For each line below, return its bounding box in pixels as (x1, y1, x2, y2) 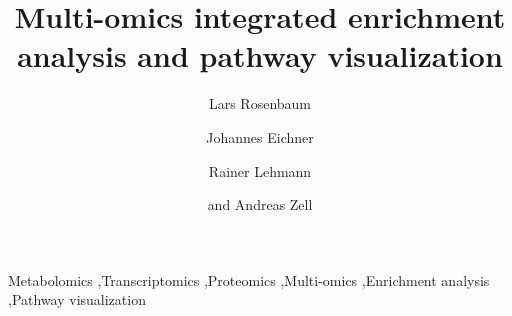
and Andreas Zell (207, 194, 313, 215)
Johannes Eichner (206, 126, 314, 147)
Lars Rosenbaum (208, 93, 312, 114)
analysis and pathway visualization (17, 35, 503, 76)
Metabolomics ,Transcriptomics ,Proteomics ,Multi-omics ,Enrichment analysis (8, 269, 490, 290)
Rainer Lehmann (208, 160, 312, 181)
